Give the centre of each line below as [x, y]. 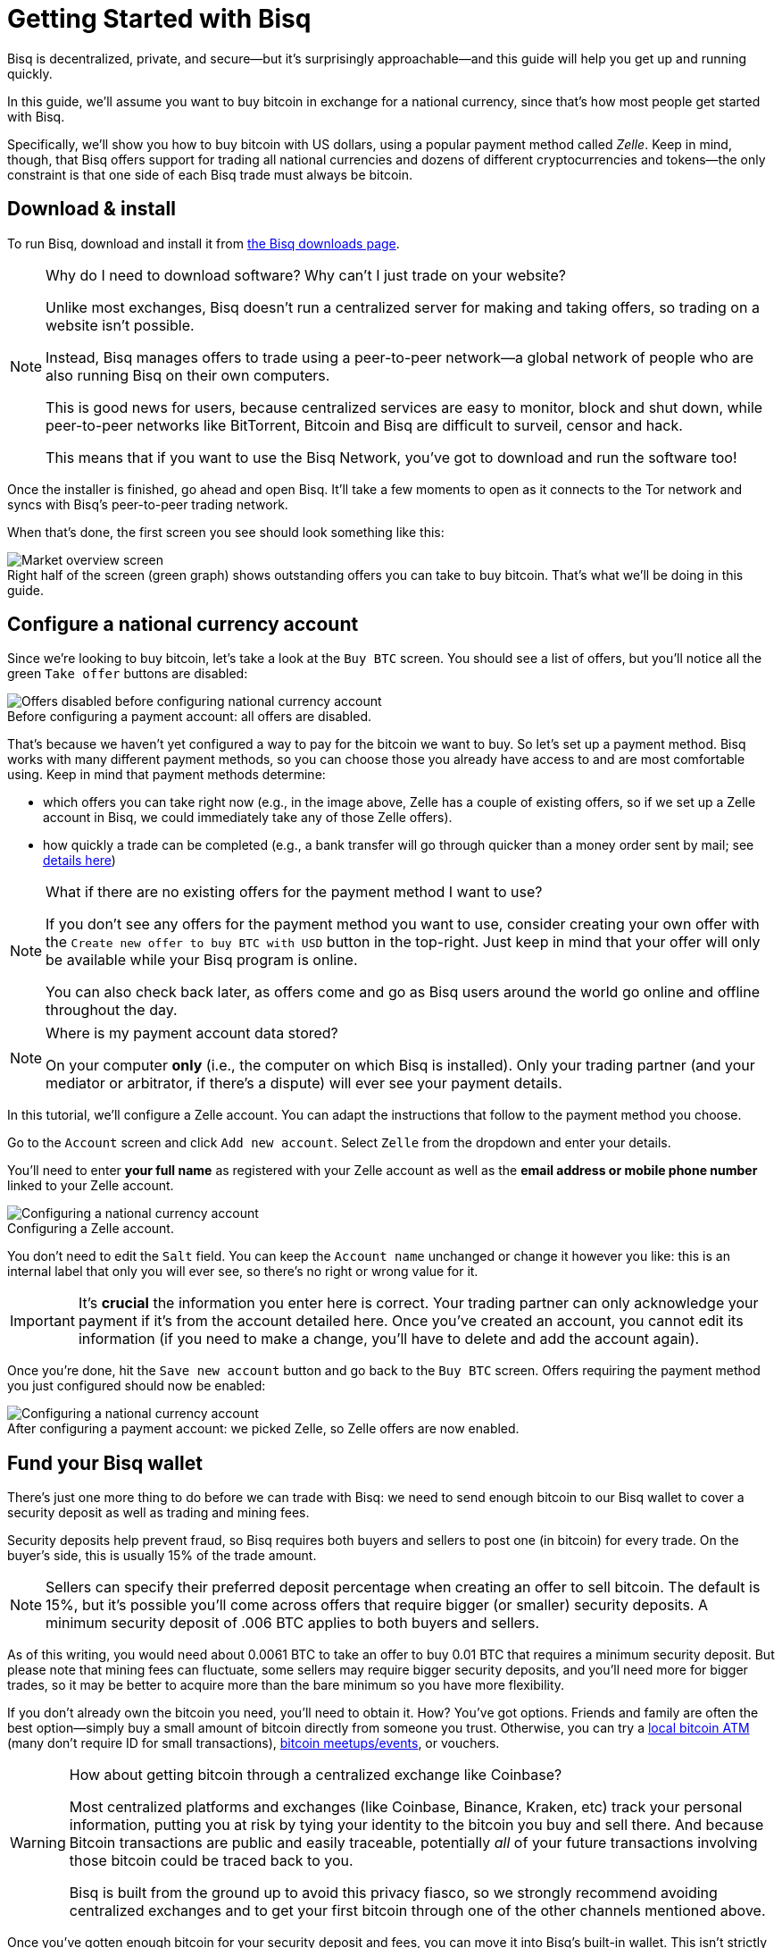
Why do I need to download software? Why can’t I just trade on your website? [306, 275]
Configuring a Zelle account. [91, 1229]
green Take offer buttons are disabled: [128, 674]
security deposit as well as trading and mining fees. [158, 1513]
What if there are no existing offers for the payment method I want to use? [294, 892]
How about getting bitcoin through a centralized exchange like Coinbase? [316, 1775]
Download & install [92, 209]
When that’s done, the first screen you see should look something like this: [226, 532]
